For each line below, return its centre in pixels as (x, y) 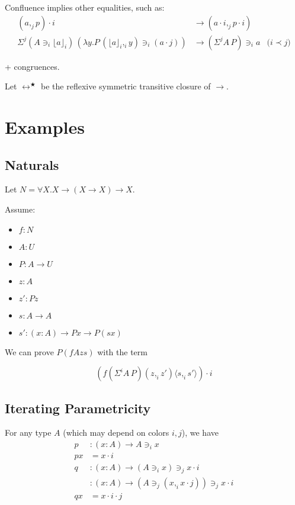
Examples (45, 127)
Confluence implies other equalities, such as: (85, 7)
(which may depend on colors (116, 432)
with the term (122, 351)
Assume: (20, 209)
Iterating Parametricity (78, 408)
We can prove (29, 351)
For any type (28, 432)
